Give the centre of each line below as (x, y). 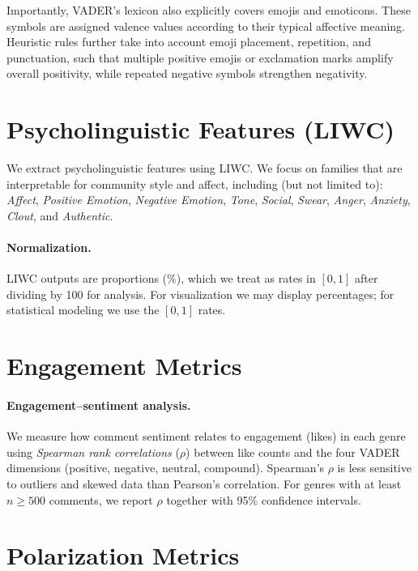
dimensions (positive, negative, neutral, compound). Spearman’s (166, 468)
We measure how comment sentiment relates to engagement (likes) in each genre (206, 436)
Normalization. (49, 247)
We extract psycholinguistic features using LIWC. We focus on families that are (205, 168)
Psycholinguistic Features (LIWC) (201, 129)
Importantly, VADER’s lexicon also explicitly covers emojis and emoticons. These (209, 10)
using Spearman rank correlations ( (93, 452)
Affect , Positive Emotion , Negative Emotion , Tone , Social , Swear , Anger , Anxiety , (209, 200)
